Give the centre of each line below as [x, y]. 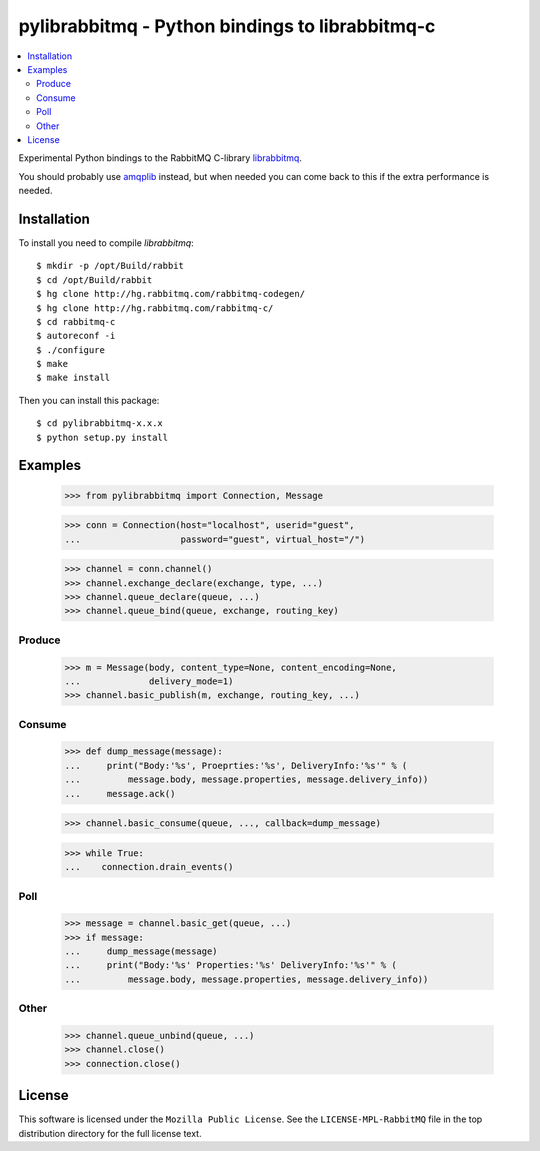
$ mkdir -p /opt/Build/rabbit [110, 266]
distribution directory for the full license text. [110, 1133]
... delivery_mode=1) [149, 681]
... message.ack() [120, 793]
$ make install [73, 378]
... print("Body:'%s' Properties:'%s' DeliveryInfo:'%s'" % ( [230, 965]
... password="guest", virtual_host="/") [215, 539]
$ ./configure [70, 349]
